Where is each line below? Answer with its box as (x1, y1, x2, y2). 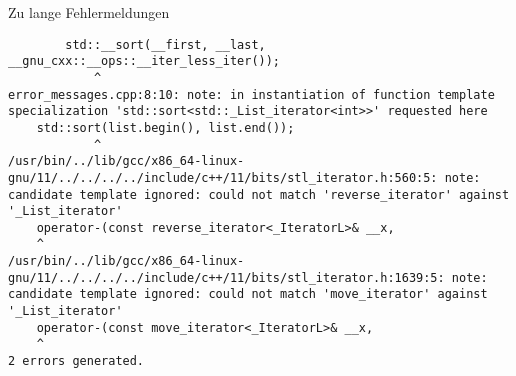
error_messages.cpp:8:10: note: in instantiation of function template (8, 87, 495, 102)
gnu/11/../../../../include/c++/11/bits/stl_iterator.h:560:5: (8, 170, 438, 185)
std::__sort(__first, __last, (65, 37, 266, 52)
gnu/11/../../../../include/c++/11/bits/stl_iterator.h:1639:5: (8, 270, 445, 285)
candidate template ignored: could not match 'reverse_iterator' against (8, 187, 510, 202)
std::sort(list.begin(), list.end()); (36, 120, 295, 135)
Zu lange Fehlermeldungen (8, 2, 170, 22)
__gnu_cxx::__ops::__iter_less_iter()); (8, 54, 281, 69)
